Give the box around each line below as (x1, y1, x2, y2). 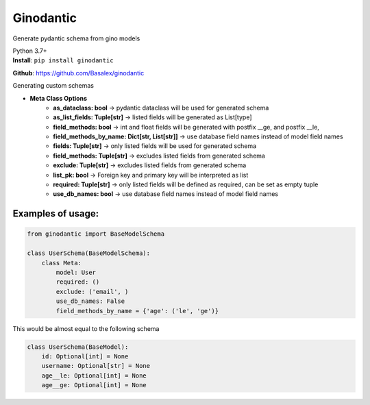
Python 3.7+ (12, 47, 47, 55)
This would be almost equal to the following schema (12, 324, 160, 332)
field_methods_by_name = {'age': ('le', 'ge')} (56, 307, 219, 315)
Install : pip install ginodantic (12, 56, 114, 64)
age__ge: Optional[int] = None (41, 381, 147, 389)
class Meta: (41, 259, 82, 267)
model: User (56, 268, 96, 276)
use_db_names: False (56, 297, 125, 305)
